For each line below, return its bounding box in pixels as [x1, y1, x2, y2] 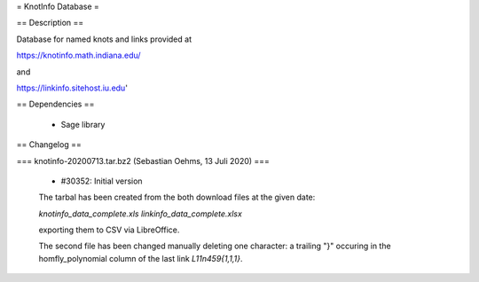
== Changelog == [16, 139, 82, 150]
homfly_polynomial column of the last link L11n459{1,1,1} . [38, 253, 243, 263]
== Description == [16, 18, 84, 28]
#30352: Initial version [60, 176, 143, 186]
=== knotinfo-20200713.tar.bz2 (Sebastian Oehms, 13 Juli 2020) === [16, 155, 271, 166]
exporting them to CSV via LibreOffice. [38, 224, 180, 235]
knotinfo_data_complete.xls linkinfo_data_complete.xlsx [38, 208, 243, 219]
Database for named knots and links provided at [16, 34, 192, 44]
